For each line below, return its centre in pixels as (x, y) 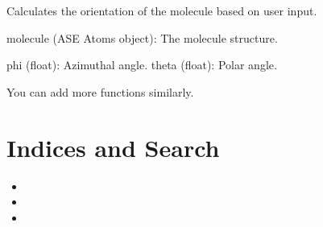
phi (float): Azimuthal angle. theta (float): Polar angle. (142, 65)
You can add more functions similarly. (100, 91)
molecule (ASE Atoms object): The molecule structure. (142, 37)
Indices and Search (113, 147)
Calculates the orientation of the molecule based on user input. (162, 10)
